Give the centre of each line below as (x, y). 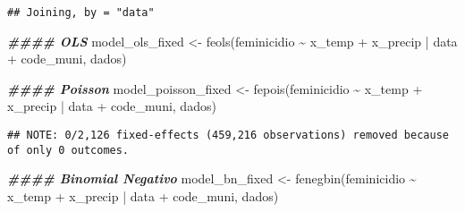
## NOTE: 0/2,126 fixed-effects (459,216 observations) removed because (228, 136)
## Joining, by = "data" (81, 13)
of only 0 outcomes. (68, 150)
